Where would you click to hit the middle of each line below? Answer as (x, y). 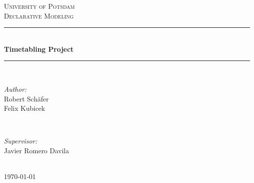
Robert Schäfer (26, 98)
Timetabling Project (39, 49)
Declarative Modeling (39, 15)
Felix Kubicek (25, 108)
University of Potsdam (39, 6)
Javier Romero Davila (37, 150)
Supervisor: (21, 141)
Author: (15, 89)
